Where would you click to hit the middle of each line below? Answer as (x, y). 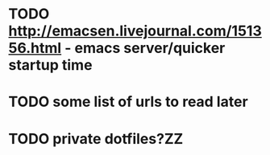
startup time (50, 65)
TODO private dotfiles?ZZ (96, 139)
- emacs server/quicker (145, 48)
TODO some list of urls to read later (128, 102)
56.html (35, 48)
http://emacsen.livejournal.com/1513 (135, 31)
